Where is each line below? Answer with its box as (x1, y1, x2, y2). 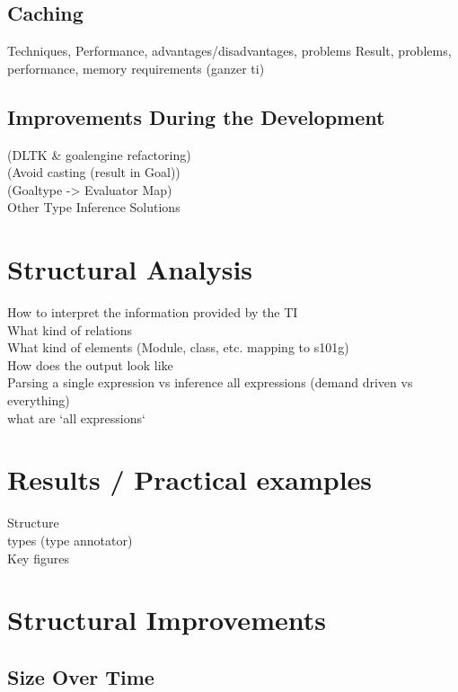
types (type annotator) (7, 530, 133, 549)
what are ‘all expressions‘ (7, 408, 145, 427)
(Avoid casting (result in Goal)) (7, 163, 181, 182)
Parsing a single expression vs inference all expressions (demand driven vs (7, 373, 413, 392)
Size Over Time (7, 662, 154, 690)
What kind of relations (7, 320, 132, 339)
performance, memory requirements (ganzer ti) (7, 58, 265, 77)
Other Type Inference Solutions (7, 198, 181, 217)
